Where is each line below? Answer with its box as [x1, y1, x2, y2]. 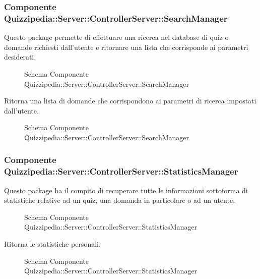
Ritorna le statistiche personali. [4, 239, 101, 249]
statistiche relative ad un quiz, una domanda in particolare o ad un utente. [4, 195, 235, 205]
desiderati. [4, 51, 36, 62]
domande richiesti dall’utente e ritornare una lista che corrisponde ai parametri [4, 41, 248, 52]
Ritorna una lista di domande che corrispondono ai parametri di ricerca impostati [4, 95, 256, 106]
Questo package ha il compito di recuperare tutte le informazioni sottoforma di [4, 185, 248, 195]
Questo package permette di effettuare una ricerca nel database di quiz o [4, 32, 229, 42]
